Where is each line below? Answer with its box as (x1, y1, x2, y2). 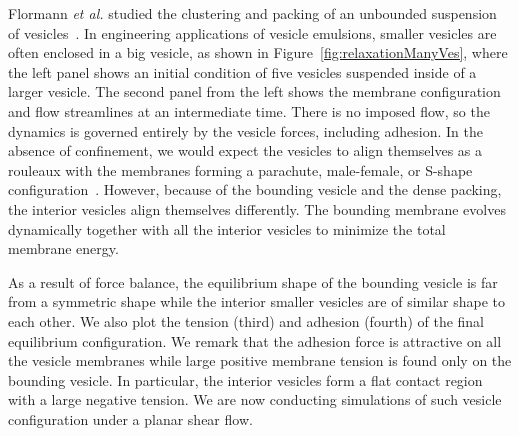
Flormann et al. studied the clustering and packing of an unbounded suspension (8, 3, 497, 23)
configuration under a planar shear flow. (8, 408, 253, 429)
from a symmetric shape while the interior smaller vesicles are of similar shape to (8, 291, 505, 312)
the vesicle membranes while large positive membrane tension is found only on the (8, 350, 512, 371)
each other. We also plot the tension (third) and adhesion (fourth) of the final (8, 310, 485, 331)
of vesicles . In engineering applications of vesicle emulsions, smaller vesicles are (8, 22, 497, 43)
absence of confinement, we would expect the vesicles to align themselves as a (8, 140, 483, 161)
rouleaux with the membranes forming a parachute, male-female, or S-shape (8, 159, 473, 180)
